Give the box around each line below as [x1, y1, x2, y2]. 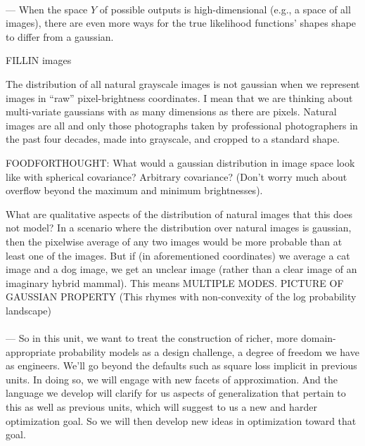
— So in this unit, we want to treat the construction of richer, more [6, 331, 298, 345]
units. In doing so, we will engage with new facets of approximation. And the [6, 371, 338, 386]
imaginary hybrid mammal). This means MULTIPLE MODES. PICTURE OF [6, 275, 344, 290]
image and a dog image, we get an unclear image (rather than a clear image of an [6, 262, 357, 276]
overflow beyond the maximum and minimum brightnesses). [6, 183, 263, 198]
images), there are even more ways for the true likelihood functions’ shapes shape [6, 15, 357, 30]
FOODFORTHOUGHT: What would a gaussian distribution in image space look [6, 155, 355, 170]
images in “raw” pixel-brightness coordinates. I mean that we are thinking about [6, 90, 353, 105]
